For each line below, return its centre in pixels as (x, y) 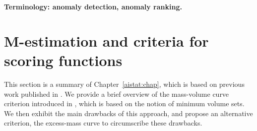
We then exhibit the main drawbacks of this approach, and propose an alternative (128, 113)
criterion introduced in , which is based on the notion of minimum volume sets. (124, 103)
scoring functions (63, 60)
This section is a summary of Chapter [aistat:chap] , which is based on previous (124, 84)
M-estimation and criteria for (106, 40)
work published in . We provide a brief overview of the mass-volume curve (117, 94)
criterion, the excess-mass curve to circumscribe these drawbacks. (103, 123)
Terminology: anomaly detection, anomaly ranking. (93, 6)
